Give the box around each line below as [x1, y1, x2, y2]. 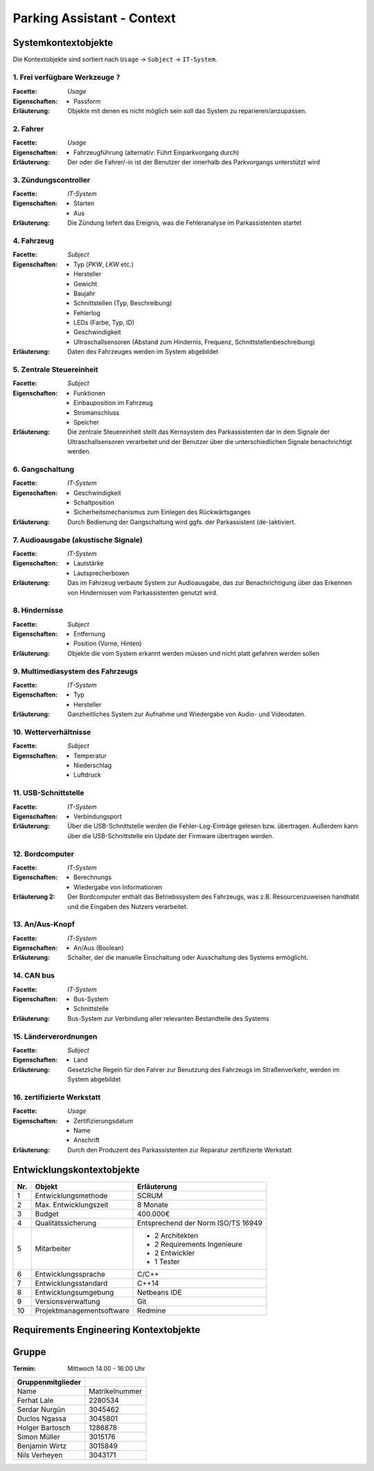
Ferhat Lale [17, 1395, 54, 1405]
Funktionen [73, 389, 106, 397]
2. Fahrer [12, 124, 44, 133]
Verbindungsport [73, 813, 122, 821]
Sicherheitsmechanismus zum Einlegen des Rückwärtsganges [73, 508, 251, 516]
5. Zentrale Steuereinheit [12, 365, 98, 375]
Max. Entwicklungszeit [35, 1200, 109, 1209]
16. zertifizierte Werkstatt [12, 1092, 101, 1102]
